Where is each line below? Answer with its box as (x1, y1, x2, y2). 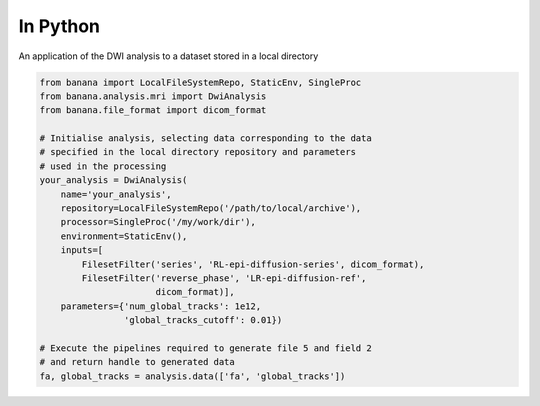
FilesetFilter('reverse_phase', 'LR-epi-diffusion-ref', (81, 273, 367, 284)
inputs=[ (60, 245, 104, 256)
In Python (18, 15, 100, 37)
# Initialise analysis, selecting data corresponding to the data (39, 133, 372, 144)
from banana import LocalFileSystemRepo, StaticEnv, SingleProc (39, 76, 362, 88)
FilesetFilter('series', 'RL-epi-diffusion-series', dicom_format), (81, 258, 425, 270)
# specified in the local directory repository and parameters (39, 146, 357, 158)
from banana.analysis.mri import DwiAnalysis (39, 90, 267, 102)
